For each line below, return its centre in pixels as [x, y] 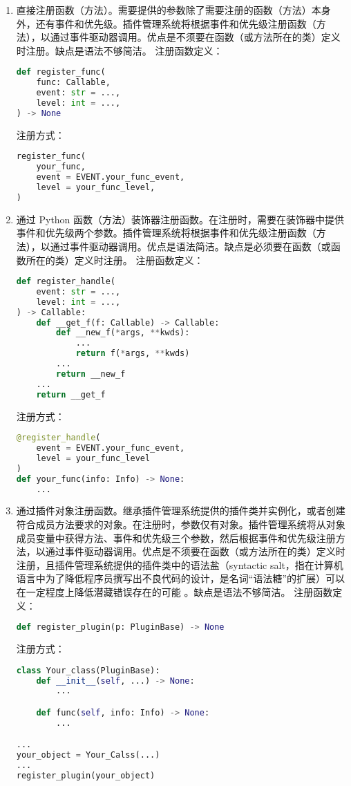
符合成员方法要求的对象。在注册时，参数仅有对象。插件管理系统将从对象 [181, 524]
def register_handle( [66, 282]
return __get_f [71, 394]
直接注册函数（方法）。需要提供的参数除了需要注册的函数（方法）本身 [173, 10]
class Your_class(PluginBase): [88, 670]
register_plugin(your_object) [86, 775]
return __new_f [91, 374]
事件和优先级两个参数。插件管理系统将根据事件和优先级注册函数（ [166, 233]
